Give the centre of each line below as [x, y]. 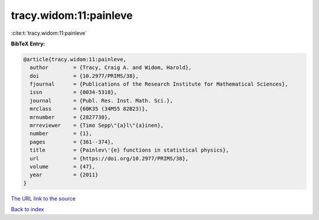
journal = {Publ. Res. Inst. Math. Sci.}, [102, 101]
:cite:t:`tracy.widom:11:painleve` [49, 33]
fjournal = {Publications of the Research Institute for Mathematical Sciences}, [159, 84]
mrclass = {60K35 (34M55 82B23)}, [89, 109]
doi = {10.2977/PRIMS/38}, [84, 76]
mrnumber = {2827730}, [70, 117]
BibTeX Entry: [28, 44]
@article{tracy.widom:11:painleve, [75, 59]
